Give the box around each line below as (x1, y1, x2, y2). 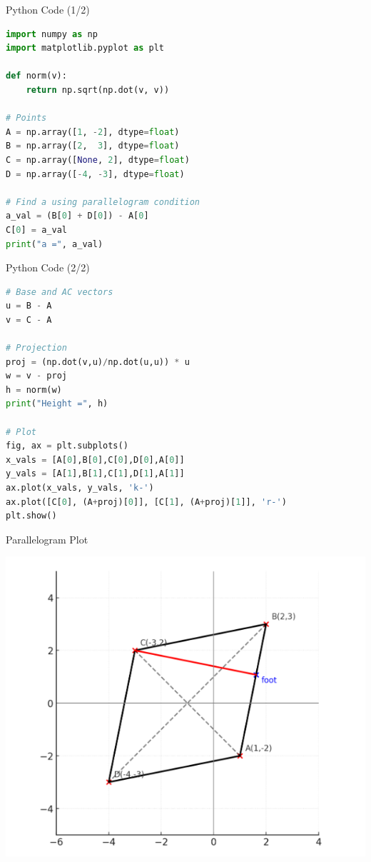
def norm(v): (6, 71, 67, 81)
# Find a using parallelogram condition (6, 196, 200, 207)
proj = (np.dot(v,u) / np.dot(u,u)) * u (6, 356, 190, 367)
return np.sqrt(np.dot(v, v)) (26, 84, 170, 95)
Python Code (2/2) (6, 260, 90, 275)
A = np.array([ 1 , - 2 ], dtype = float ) (6, 126, 180, 137)
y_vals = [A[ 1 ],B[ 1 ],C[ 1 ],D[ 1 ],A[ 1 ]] (6, 468, 185, 479)
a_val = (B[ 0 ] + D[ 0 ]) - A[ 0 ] (6, 211, 149, 221)
